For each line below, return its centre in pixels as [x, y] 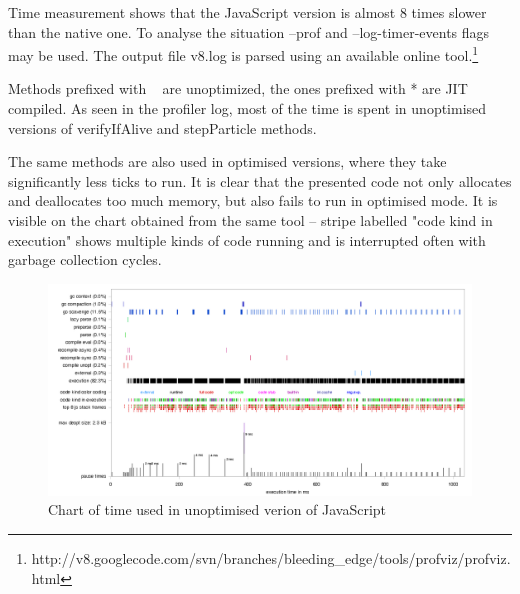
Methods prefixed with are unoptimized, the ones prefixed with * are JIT [238, 88]
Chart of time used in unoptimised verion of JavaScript [217, 509]
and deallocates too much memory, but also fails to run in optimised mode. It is [253, 200]
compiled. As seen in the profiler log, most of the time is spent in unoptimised [247, 108]
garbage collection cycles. [85, 259]
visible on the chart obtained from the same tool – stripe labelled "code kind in [250, 220]
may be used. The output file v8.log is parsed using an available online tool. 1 [243, 53]
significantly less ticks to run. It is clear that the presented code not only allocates [260, 180]
